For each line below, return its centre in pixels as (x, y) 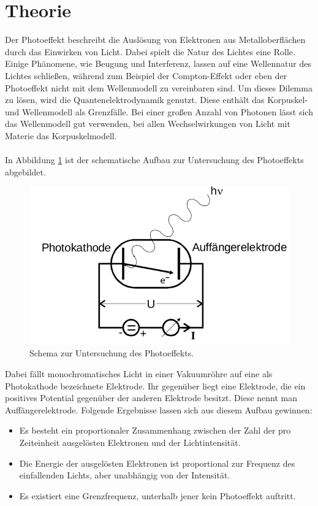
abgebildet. (25, 171)
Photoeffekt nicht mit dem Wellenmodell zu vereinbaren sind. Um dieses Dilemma (159, 87)
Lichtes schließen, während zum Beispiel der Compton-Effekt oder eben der (146, 75)
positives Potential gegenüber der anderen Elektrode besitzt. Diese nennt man (151, 398)
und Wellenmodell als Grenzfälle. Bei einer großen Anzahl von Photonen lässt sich (159, 111)
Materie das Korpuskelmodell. (61, 135)
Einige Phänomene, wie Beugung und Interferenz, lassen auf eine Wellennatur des (158, 63)
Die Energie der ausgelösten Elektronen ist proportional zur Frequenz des (157, 463)
